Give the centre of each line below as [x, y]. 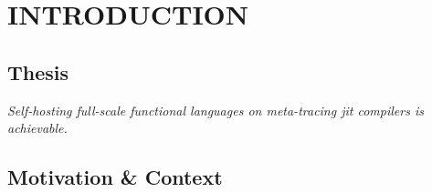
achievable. [37, 128]
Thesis [38, 71]
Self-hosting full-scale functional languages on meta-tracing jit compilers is [216, 110]
